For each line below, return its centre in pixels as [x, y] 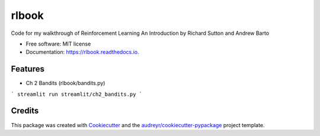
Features [28, 69]
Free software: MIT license [58, 44]
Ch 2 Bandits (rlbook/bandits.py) [65, 83]
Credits [25, 111]
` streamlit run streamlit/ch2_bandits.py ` [77, 94]
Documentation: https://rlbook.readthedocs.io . [82, 52]
